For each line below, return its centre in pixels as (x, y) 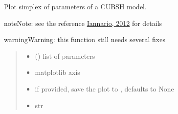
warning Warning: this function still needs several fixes (85, 39)
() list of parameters (65, 56)
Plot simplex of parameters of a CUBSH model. (75, 6)
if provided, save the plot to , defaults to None (104, 88)
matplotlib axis (57, 72)
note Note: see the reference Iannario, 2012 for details (83, 23)
